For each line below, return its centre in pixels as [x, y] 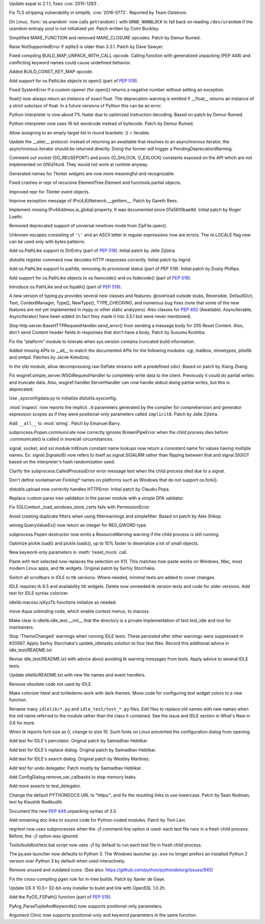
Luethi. [16, 216]
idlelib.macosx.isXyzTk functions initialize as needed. [63, 602]
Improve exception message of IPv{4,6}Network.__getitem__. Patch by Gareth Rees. [94, 200]
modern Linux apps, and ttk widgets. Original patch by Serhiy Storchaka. [82, 568]
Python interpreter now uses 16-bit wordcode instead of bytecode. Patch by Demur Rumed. [102, 123]
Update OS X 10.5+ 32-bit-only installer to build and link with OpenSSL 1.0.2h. [88, 888]
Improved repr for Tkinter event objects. [50, 191]
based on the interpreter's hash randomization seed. [62, 462]
